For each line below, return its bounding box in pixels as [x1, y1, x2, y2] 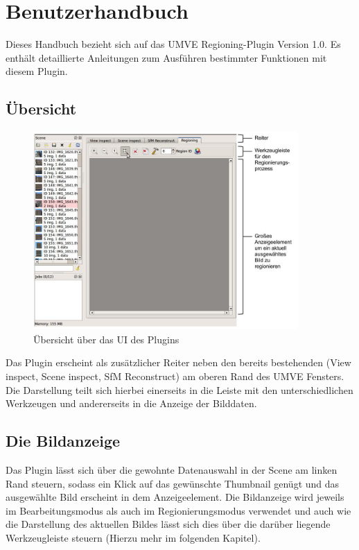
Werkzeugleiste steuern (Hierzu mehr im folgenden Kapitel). [6, 531, 261, 545]
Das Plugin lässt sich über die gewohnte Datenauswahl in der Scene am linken [6, 463, 338, 477]
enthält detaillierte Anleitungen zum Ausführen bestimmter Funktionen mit [6, 50, 327, 65]
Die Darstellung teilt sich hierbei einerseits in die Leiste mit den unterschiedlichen [6, 382, 353, 397]
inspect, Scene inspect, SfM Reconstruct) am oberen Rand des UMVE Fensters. [6, 369, 344, 384]
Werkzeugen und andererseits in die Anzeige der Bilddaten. [6, 396, 257, 411]
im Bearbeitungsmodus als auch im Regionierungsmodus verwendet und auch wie [6, 503, 351, 517]
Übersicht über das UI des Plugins [33, 332, 179, 346]
